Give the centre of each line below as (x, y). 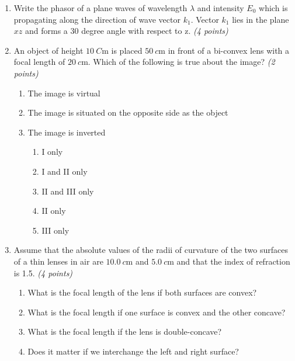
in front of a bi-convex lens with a (229, 50)
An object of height (48, 50)
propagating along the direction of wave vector (97, 19)
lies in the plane (261, 19)
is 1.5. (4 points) (43, 273)
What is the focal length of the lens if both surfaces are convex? (142, 292)
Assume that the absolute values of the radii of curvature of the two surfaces (151, 250)
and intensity (221, 8)
